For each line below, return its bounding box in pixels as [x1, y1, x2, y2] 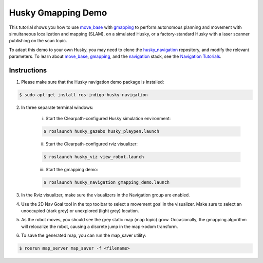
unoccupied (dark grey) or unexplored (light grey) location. [21, 208, 139, 214]
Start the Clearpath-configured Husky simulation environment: [45, 116, 171, 122]
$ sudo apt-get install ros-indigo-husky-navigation [19, 92, 148, 97]
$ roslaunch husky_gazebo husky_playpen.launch [43, 129, 159, 134]
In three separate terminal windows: [21, 105, 94, 110]
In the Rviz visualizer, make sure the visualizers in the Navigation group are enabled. [21, 192, 190, 198]
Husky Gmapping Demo [9, 7, 107, 18]
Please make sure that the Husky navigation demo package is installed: [21, 79, 164, 85]
